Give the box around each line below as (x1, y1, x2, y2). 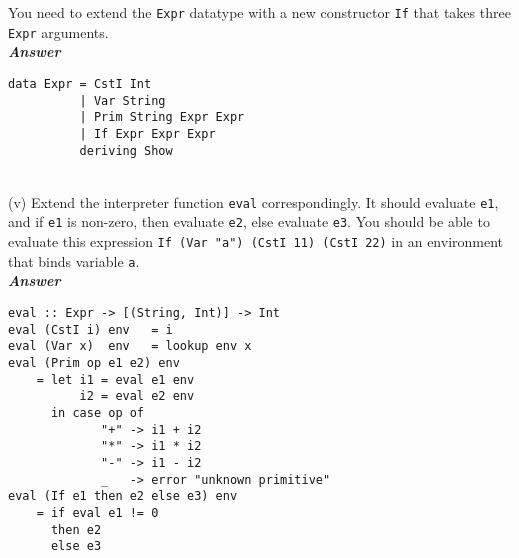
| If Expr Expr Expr (79, 126, 216, 141)
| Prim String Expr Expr (79, 110, 245, 125)
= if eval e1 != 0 (36, 505, 159, 520)
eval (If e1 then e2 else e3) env (8, 489, 238, 504)
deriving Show (79, 143, 173, 158)
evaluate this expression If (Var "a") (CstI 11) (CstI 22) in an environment (8, 231, 504, 252)
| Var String (79, 93, 166, 108)
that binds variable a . (8, 250, 140, 271)
